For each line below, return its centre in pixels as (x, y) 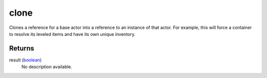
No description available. (47, 67)
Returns (22, 48)
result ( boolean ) (25, 60)
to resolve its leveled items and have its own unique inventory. (72, 34)
